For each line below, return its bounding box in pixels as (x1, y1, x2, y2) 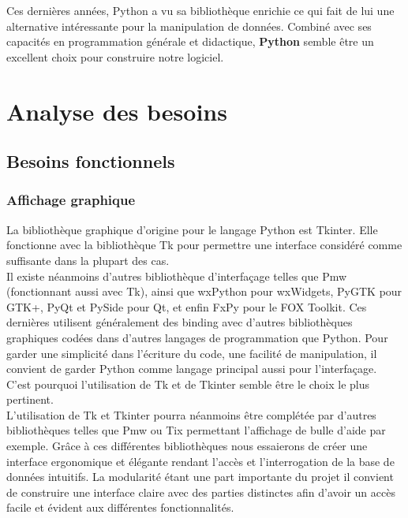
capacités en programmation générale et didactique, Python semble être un (6, 33, 374, 50)
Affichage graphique (6, 190, 136, 210)
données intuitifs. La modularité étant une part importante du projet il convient (6, 468, 394, 485)
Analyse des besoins (6, 95, 227, 127)
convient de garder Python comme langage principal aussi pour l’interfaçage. (6, 360, 377, 377)
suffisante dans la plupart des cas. (6, 252, 170, 268)
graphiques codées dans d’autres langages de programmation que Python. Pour (6, 329, 388, 345)
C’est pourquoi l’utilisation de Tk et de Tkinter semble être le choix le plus (6, 375, 370, 392)
